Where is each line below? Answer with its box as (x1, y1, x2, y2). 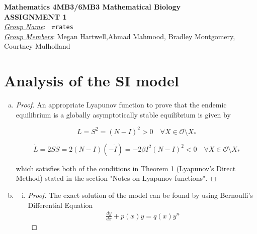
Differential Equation (28, 199, 93, 210)
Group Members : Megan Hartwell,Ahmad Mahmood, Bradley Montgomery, (4, 31, 235, 41)
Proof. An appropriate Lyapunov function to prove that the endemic (16, 99, 227, 110)
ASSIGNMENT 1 (4, 11, 67, 22)
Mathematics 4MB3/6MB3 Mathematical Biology (4, 2, 181, 12)
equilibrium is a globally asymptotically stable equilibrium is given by (16, 109, 231, 120)
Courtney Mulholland (4, 41, 70, 51)
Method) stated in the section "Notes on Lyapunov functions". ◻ (16, 173, 217, 183)
